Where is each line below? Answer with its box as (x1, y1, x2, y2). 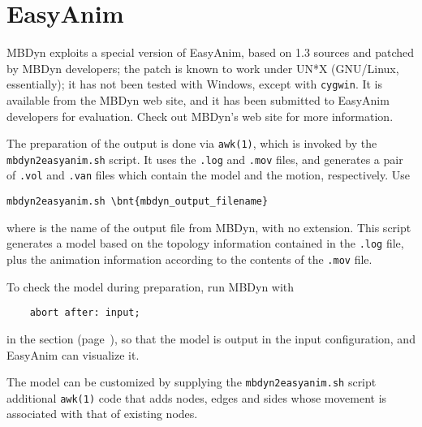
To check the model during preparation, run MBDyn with (6, 278, 295, 295)
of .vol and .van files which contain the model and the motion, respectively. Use (6, 166, 410, 183)
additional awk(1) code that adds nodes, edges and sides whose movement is (6, 389, 387, 406)
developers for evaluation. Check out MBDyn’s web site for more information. (6, 107, 394, 124)
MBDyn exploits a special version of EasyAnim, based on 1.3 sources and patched (6, 44, 415, 61)
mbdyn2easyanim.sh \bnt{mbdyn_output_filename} (6, 196, 269, 208)
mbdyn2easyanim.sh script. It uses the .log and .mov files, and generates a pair (6, 150, 403, 167)
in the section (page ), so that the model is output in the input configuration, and (6, 330, 416, 347)
